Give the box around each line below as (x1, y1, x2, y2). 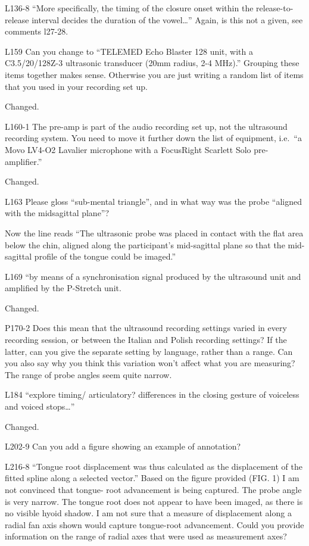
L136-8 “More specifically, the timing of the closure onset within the (5, 2, 254, 14)
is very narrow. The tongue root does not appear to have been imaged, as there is (5, 495, 303, 507)
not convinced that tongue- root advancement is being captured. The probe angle (5, 483, 302, 495)
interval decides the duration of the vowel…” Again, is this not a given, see (32, 13, 303, 26)
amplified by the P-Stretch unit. (5, 282, 121, 294)
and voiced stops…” (5, 400, 75, 413)
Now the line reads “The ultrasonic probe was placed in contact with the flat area (5, 226, 304, 239)
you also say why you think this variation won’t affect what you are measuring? (5, 357, 295, 369)
